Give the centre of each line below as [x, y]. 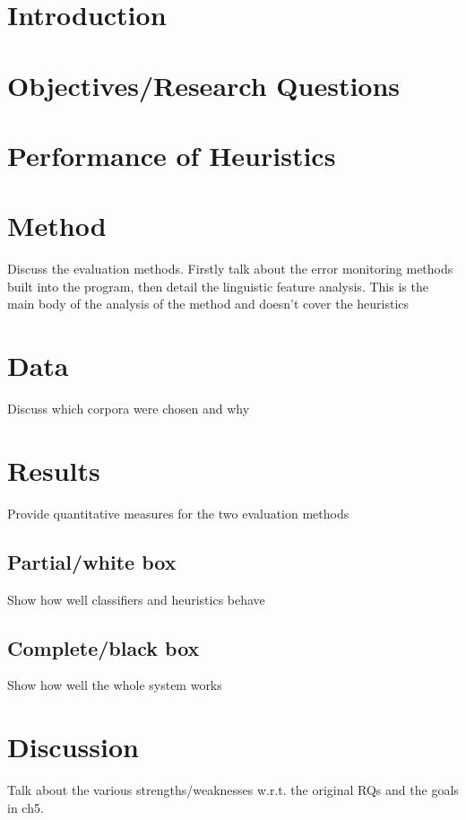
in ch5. [26, 807]
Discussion [73, 747]
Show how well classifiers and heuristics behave [136, 599]
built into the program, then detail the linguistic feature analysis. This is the [218, 286]
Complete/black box [104, 647]
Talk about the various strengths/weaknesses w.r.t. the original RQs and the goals [233, 790]
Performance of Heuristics [172, 155]
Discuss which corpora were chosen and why [129, 409]
